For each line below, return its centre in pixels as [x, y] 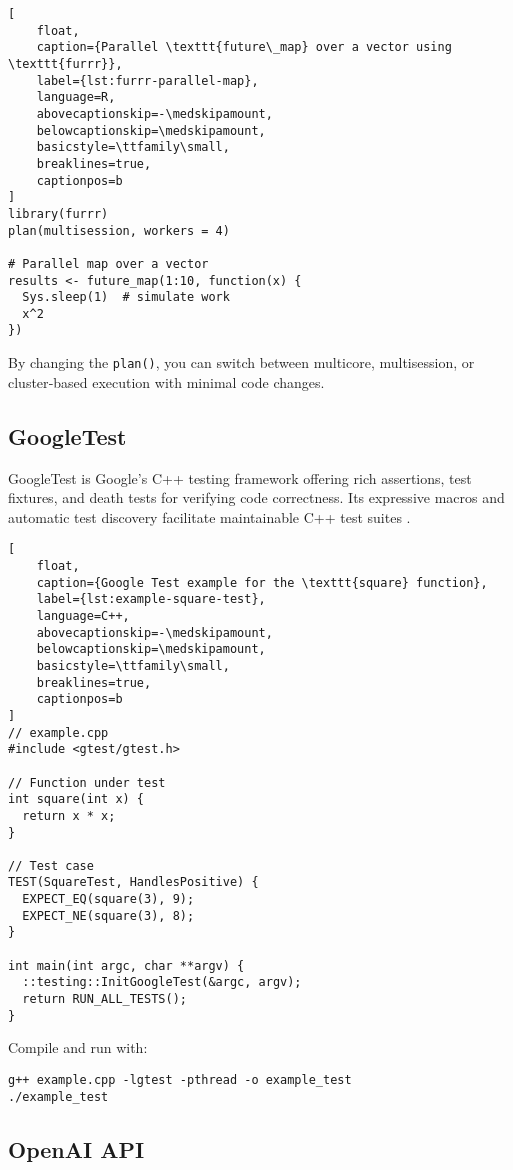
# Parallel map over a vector [108, 263]
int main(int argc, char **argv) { [126, 965]
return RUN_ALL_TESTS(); [104, 999]
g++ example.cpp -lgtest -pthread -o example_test [180, 1079]
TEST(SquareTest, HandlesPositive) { [133, 882]
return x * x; [69, 815]
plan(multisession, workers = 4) [119, 230]
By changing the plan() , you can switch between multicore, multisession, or [241, 362]
